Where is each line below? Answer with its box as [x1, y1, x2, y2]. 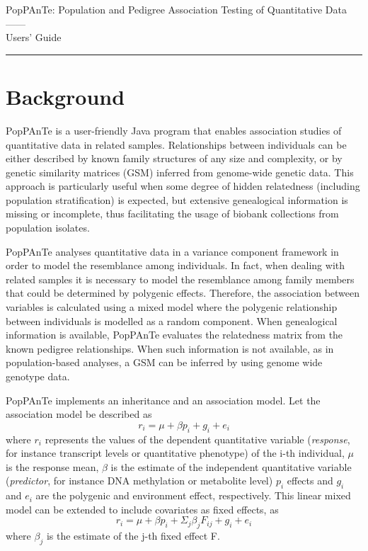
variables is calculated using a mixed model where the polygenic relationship [6, 300, 338, 314]
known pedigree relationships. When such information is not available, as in [6, 341, 334, 356]
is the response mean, [6, 459, 99, 474]
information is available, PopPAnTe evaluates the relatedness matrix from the [6, 327, 343, 342]
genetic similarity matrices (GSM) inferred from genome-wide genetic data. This [6, 164, 354, 179]
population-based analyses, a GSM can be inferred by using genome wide [6, 355, 323, 370]
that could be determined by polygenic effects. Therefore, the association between [6, 285, 360, 300]
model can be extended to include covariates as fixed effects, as [6, 501, 279, 516]
